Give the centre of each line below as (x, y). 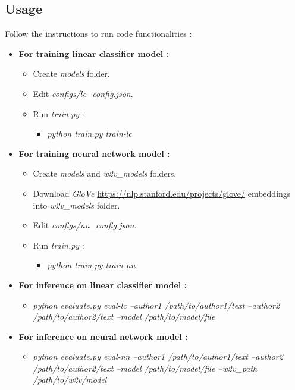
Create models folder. (71, 73)
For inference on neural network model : (103, 336)
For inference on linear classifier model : (103, 284)
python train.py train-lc (90, 133)
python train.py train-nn (91, 265)
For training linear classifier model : (94, 53)
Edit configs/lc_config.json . (83, 93)
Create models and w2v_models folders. (105, 173)
